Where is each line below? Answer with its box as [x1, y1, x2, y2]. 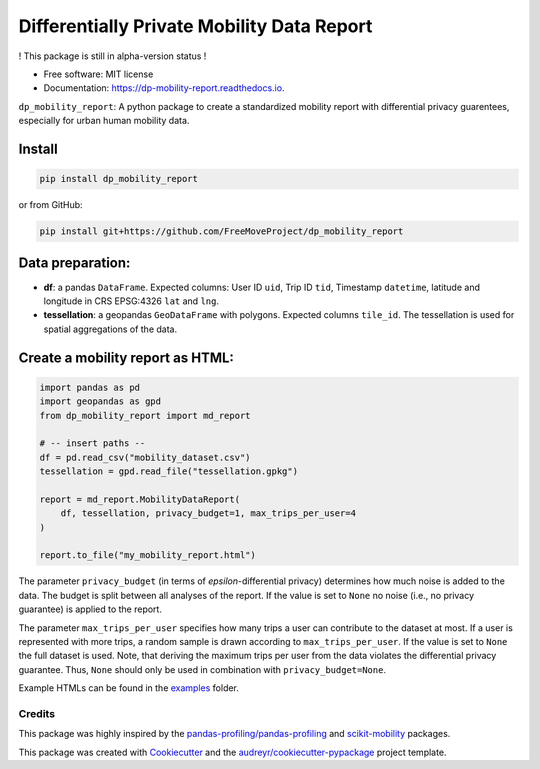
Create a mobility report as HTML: [18, 349, 235, 366]
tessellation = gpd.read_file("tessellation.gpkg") [39, 466, 299, 477]
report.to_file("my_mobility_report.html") [39, 550, 257, 561]
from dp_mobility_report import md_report [39, 410, 251, 421]
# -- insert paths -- [39, 438, 146, 449]
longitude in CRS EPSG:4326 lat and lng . [43, 295, 220, 307]
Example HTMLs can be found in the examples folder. [18, 682, 240, 694]
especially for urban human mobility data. [18, 115, 190, 127]
